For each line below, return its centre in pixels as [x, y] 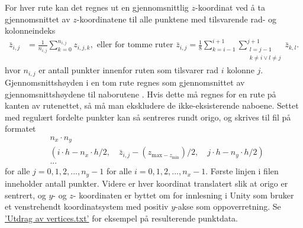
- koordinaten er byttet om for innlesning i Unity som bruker [183, 195]
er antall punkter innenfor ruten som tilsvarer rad [129, 70]
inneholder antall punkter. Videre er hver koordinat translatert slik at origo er [146, 183]
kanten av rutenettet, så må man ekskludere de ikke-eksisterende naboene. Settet [152, 105]
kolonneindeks [30, 30]
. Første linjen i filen [242, 171]
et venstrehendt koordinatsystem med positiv [87, 206]
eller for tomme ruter [135, 45]
